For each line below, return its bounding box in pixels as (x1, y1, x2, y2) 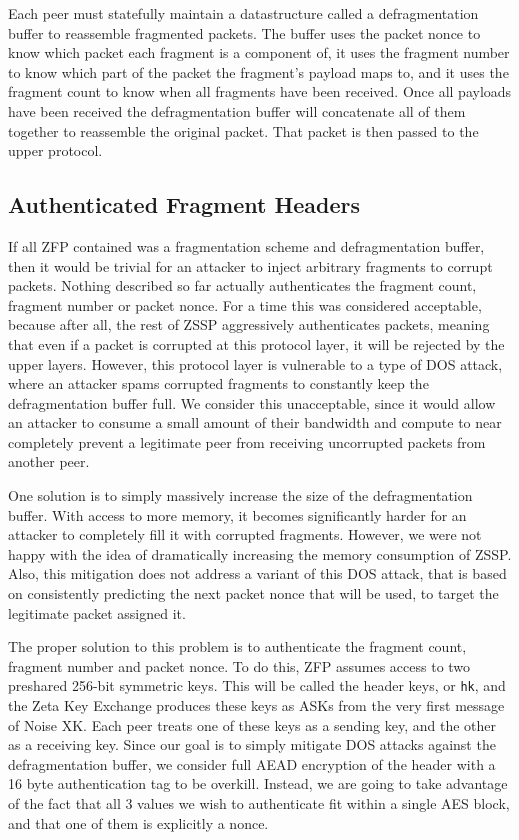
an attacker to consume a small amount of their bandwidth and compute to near (8, 412, 502, 433)
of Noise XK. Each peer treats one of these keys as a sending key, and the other (8, 714, 496, 735)
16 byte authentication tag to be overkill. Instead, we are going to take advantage (8, 773, 508, 794)
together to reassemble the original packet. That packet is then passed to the (8, 120, 479, 141)
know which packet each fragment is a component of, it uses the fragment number (8, 42, 510, 63)
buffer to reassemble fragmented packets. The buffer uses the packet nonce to (8, 22, 481, 43)
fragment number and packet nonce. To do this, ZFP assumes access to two (8, 655, 471, 676)
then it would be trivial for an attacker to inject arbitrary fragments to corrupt (8, 255, 493, 276)
